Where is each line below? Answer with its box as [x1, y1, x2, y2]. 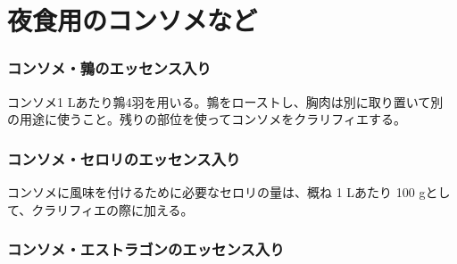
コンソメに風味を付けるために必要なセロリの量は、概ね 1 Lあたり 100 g [7, 183, 426, 201]
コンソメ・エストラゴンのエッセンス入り [7, 238, 285, 260]
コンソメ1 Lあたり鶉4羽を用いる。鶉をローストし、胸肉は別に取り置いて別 [7, 92, 444, 111]
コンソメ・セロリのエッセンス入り [7, 147, 241, 169]
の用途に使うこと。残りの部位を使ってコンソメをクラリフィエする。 [7, 110, 407, 128]
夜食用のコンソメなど [7, 2, 258, 38]
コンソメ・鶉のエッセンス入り [7, 57, 212, 79]
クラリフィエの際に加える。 [31, 200, 194, 219]
